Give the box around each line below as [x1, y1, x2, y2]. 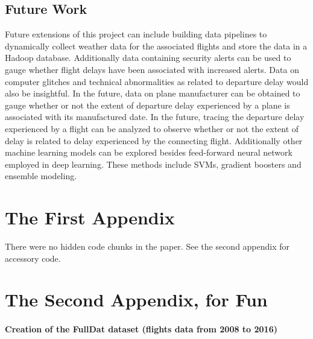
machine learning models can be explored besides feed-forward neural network [5, 146, 292, 159]
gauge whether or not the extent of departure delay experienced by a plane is [5, 98, 290, 111]
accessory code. [5, 252, 61, 264]
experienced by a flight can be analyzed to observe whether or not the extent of [5, 122, 299, 135]
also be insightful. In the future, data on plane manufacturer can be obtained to [5, 87, 300, 100]
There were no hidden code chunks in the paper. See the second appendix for [5, 240, 290, 253]
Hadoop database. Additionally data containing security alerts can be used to [5, 51, 291, 64]
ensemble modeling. [5, 169, 77, 182]
